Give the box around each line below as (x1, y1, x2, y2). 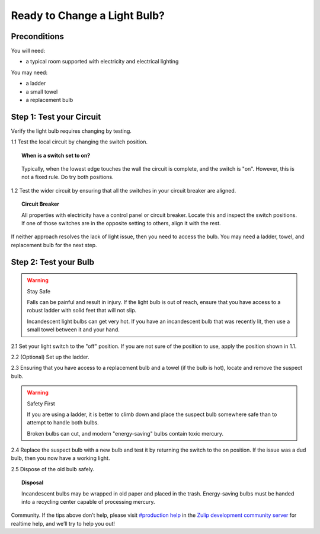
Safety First (27, 400, 56, 407)
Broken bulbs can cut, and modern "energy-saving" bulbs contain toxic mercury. (27, 430, 224, 437)
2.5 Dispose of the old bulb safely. (11, 465, 95, 472)
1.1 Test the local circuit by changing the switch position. (11, 138, 148, 145)
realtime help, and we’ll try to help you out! (11, 520, 116, 527)
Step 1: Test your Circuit (11, 111, 101, 121)
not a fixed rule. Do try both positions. (21, 174, 114, 181)
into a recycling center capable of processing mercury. (21, 498, 155, 506)
